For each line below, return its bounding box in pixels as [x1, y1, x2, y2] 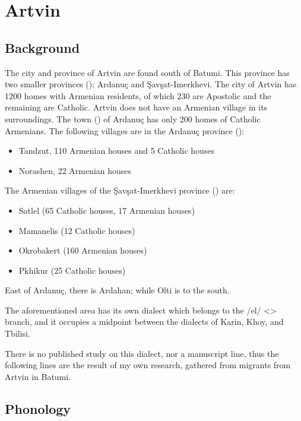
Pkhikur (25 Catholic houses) [18, 264, 126, 276]
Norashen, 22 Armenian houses [18, 164, 132, 176]
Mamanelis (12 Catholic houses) [18, 224, 135, 236]
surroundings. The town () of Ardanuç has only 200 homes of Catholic [5, 112, 261, 125]
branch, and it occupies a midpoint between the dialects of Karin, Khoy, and [5, 315, 284, 328]
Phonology [5, 399, 71, 417]
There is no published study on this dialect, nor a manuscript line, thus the [5, 347, 279, 359]
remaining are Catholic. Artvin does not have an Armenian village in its [5, 101, 268, 113]
